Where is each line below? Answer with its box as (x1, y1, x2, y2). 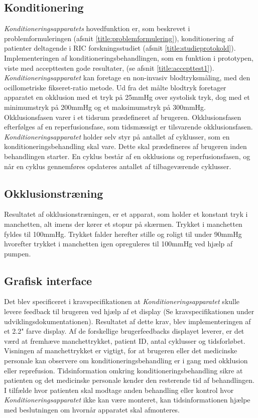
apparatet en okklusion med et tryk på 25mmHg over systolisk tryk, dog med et (4, 92, 250, 102)
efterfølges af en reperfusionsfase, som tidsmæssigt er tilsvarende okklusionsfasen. (4, 121, 253, 132)
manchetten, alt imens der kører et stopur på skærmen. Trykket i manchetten (4, 218, 242, 229)
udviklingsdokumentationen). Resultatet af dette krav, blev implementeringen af (4, 316, 251, 326)
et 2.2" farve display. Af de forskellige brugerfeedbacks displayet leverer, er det (4, 326, 244, 336)
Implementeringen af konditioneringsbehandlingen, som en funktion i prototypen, (4, 52, 253, 63)
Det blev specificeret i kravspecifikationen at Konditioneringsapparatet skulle (4, 296, 240, 307)
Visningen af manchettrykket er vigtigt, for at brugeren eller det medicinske (4, 345, 237, 356)
